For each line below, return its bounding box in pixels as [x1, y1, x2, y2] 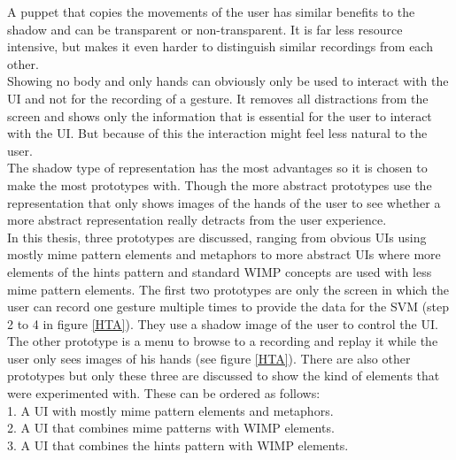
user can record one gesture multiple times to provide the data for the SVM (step [7, 297, 450, 316]
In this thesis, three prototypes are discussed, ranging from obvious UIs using [7, 227, 427, 246]
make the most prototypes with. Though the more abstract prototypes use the [7, 175, 432, 194]
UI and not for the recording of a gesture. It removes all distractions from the [7, 88, 429, 107]
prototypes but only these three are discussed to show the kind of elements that [7, 366, 440, 385]
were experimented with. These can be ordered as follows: [7, 384, 321, 402]
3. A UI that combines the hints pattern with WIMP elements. [7, 435, 349, 454]
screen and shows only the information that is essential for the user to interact [7, 106, 432, 125]
